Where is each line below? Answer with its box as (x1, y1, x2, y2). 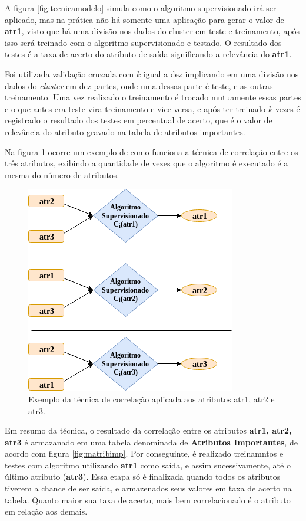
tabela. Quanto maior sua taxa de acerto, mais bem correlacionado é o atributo (5, 493, 291, 506)
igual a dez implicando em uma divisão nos (143, 67, 299, 80)
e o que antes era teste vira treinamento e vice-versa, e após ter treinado (5, 102, 266, 114)
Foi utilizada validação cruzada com (5, 67, 134, 80)
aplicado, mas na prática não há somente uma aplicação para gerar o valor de (5, 13, 284, 25)
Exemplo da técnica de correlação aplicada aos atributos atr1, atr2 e (28, 392, 275, 405)
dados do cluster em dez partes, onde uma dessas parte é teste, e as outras (5, 79, 273, 91)
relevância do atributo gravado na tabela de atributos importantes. (5, 125, 245, 137)
